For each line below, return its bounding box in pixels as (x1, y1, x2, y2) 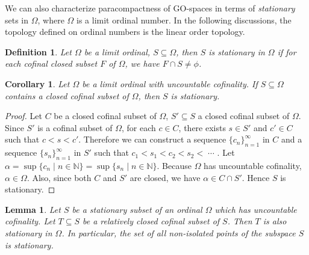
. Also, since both (27, 171, 92, 183)
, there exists (178, 121, 226, 134)
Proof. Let (5, 109, 42, 122)
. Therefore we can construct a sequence (78, 133, 226, 146)
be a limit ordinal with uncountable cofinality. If (82, 77, 258, 90)
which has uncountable (214, 203, 297, 215)
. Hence (242, 171, 270, 183)
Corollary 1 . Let (5, 77, 70, 90)
